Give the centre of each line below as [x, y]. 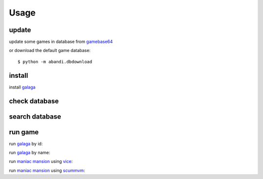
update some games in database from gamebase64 [61, 42]
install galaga [22, 87]
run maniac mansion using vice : [41, 161]
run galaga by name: [30, 153]
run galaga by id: [26, 143]
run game [24, 132]
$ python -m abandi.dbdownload [55, 62]
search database [35, 116]
